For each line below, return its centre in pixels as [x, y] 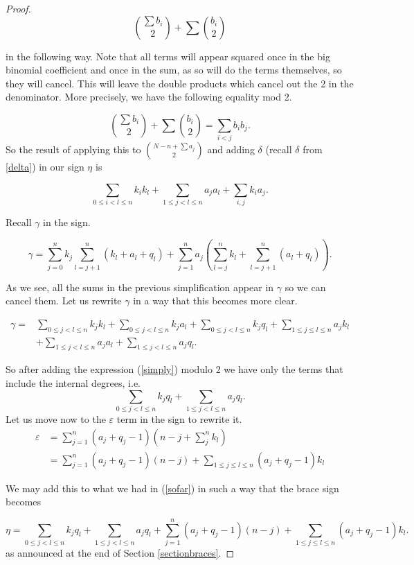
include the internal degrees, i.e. [73, 382]
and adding [231, 149]
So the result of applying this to [73, 149]
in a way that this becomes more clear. [215, 301]
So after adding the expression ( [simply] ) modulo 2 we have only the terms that [174, 369]
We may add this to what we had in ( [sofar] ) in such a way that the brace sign [172, 488]
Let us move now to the [56, 418]
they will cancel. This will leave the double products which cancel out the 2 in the [180, 83]
